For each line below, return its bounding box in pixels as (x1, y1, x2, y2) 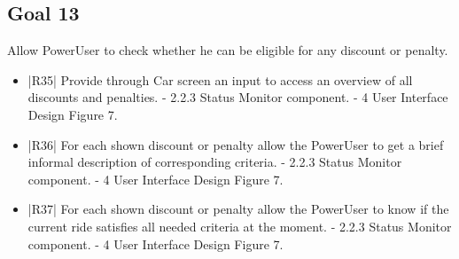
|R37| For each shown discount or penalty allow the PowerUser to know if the (27, 200, 449, 218)
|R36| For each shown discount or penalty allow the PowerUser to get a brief (27, 135, 444, 153)
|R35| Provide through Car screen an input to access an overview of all (27, 70, 413, 89)
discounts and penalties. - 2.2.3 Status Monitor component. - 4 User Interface (27, 88, 448, 106)
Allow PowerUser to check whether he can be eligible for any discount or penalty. (7, 41, 448, 59)
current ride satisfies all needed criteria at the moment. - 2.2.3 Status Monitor (27, 216, 452, 235)
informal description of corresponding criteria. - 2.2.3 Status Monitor (27, 153, 402, 171)
